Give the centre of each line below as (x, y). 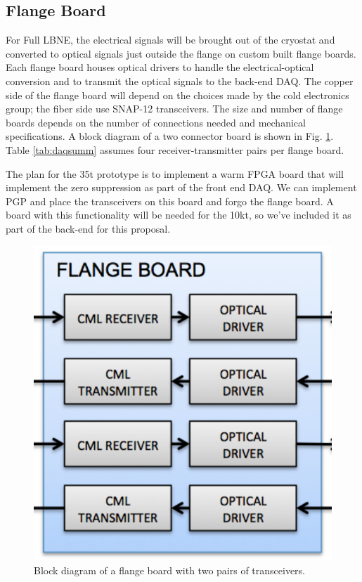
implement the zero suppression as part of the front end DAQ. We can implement (181, 187)
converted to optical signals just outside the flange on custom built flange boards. (181, 53)
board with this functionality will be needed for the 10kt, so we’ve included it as (179, 215)
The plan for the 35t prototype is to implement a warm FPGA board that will (175, 173)
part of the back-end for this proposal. (88, 228)
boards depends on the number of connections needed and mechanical (156, 122)
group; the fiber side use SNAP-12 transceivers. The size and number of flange (174, 109)
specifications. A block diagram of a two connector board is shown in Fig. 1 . (170, 136)
